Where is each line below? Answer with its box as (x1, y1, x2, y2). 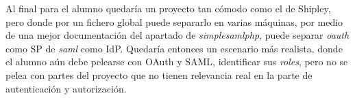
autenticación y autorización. (5, 81, 127, 95)
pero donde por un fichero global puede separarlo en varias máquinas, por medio (5, 14, 343, 29)
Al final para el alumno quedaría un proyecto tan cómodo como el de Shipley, (5, 1, 331, 15)
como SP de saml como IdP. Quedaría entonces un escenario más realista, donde (5, 41, 343, 55)
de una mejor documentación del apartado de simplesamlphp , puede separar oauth (5, 28, 350, 42)
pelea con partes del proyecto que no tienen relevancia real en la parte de (5, 67, 313, 82)
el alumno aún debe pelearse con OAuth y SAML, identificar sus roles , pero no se (5, 54, 348, 69)
